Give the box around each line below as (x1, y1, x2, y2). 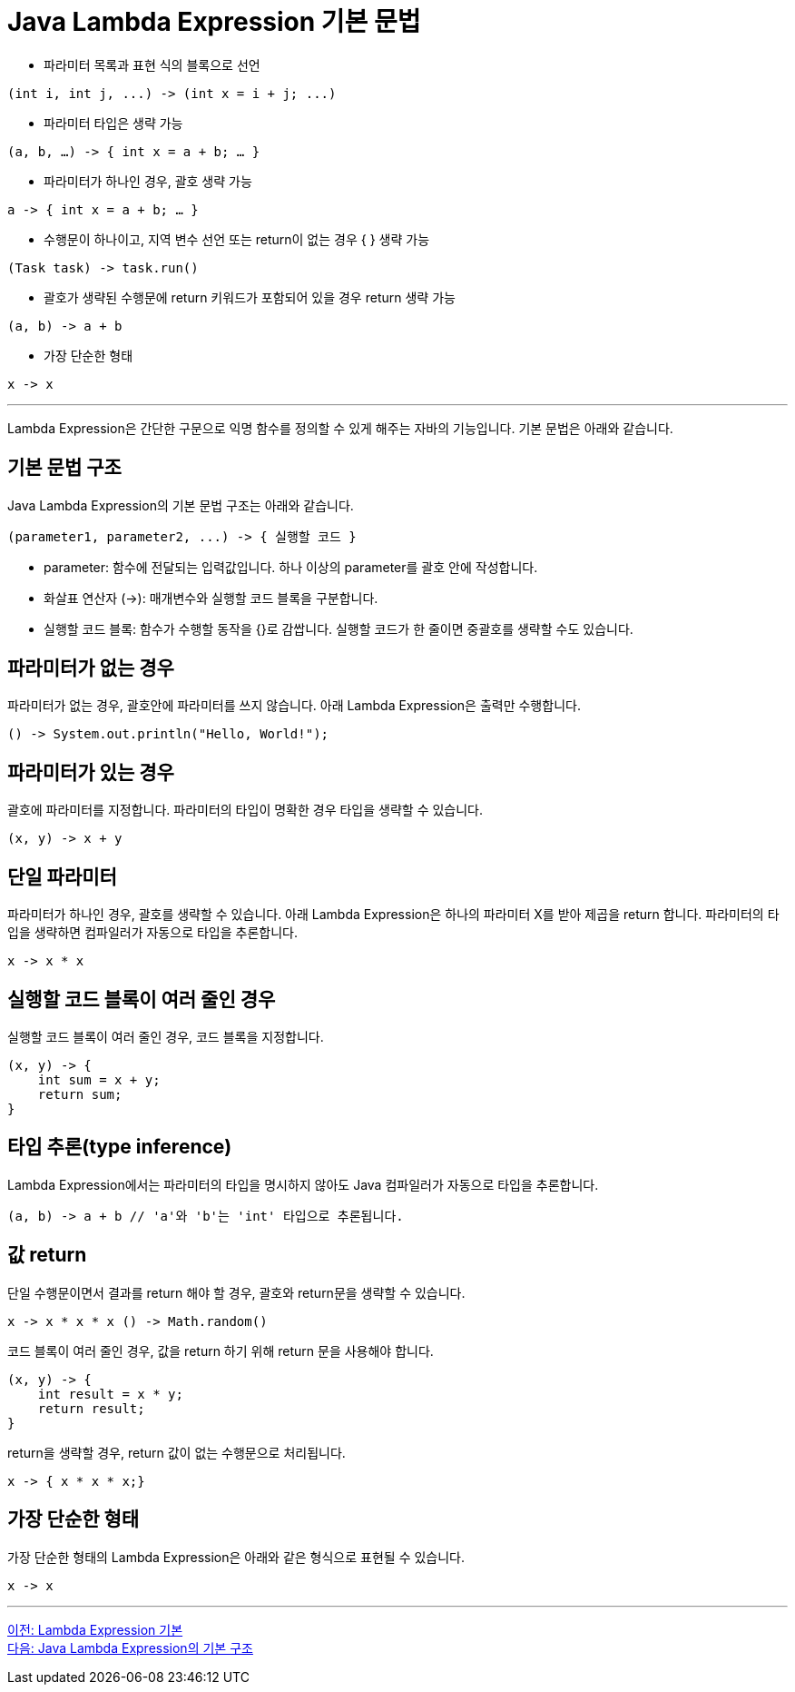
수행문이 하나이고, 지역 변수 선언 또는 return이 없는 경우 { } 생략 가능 (44, 231, 430, 247)
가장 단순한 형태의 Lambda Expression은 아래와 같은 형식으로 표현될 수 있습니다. (7, 1549, 465, 1565)
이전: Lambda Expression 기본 (7, 1621, 183, 1638)
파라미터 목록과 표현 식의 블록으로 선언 (44, 56, 260, 73)
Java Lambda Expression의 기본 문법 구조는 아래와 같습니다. (7, 497, 354, 513)
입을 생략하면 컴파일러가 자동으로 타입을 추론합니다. (7, 925, 298, 941)
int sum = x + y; (37, 1072, 161, 1087)
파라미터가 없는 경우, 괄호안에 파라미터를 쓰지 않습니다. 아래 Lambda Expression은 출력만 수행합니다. (7, 698, 581, 714)
